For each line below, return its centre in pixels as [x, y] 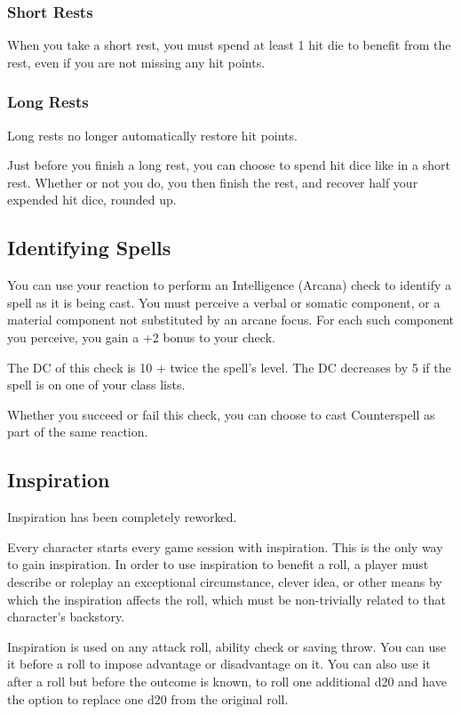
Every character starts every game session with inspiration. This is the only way [225, 546]
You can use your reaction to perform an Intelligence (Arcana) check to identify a [229, 285]
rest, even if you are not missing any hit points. [136, 62]
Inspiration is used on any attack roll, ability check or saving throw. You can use [227, 646]
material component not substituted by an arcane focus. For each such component [231, 320]
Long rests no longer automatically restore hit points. [152, 135]
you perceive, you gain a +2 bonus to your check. [141, 337]
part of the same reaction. [78, 432]
